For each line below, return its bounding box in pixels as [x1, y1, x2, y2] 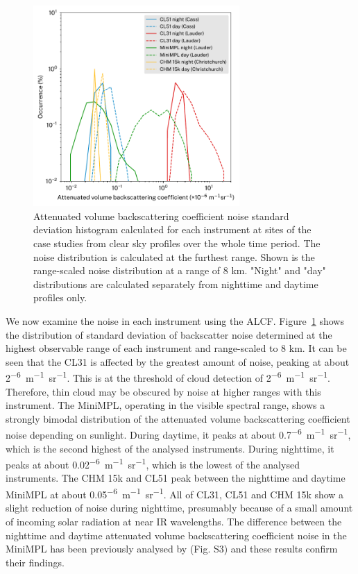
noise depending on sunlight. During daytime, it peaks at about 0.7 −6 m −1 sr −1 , [6, 425, 351, 442]
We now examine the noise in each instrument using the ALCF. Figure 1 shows [6, 313, 344, 328]
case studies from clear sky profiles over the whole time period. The [33, 236, 321, 250]
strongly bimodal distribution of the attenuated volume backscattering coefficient [6, 411, 350, 425]
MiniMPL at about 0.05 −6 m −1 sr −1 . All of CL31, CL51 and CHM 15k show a [6, 485, 344, 501]
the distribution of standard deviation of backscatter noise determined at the [6, 327, 332, 341]
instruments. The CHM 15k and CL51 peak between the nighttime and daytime [6, 471, 346, 485]
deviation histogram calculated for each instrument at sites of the [33, 222, 312, 237]
